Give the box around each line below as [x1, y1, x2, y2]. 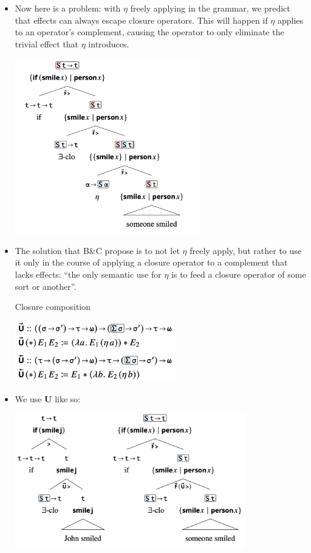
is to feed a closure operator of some [171, 268, 306, 281]
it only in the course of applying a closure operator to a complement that [15, 256, 288, 269]
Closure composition [15, 300, 91, 313]
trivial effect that [15, 37, 79, 50]
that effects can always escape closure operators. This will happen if [15, 13, 268, 26]
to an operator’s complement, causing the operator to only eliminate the [15, 26, 284, 38]
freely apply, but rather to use [190, 244, 302, 256]
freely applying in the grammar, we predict [130, 2, 290, 14]
